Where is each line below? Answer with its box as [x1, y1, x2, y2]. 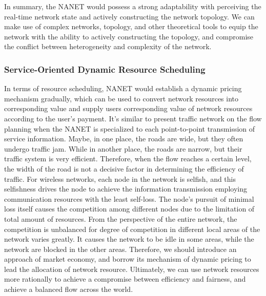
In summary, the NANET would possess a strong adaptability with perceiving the [4, 1, 261, 11]
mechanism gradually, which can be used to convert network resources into [4, 93, 239, 103]
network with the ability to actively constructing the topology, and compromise [4, 31, 254, 41]
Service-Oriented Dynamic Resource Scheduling [4, 62, 206, 75]
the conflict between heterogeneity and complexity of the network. [4, 41, 212, 52]
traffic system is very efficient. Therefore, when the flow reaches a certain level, [4, 153, 252, 164]
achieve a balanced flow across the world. [4, 284, 133, 294]
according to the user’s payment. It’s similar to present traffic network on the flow [4, 113, 262, 123]
